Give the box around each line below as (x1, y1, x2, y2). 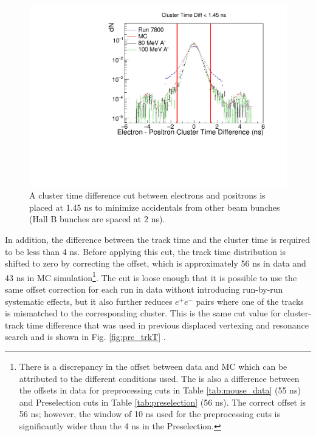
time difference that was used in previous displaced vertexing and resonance (26, 318, 309, 331)
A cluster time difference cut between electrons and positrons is (29, 189, 266, 202)
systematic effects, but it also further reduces (5, 295, 173, 307)
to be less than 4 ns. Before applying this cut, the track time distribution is (5, 245, 286, 257)
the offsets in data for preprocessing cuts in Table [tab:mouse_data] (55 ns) (19, 384, 301, 397)
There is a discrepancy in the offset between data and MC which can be (19, 360, 287, 373)
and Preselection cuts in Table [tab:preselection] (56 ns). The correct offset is (19, 395, 306, 408)
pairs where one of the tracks (196, 295, 304, 307)
